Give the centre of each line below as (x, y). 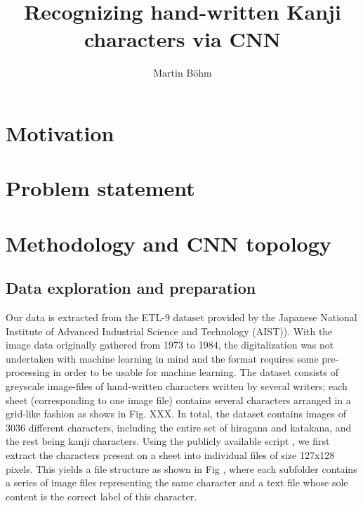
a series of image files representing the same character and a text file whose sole (177, 482)
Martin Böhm (183, 73)
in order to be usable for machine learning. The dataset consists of (196, 372)
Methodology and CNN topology (169, 243)
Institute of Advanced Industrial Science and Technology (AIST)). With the (169, 331)
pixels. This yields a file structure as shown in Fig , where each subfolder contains (181, 468)
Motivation (60, 132)
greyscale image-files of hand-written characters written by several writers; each (177, 386)
